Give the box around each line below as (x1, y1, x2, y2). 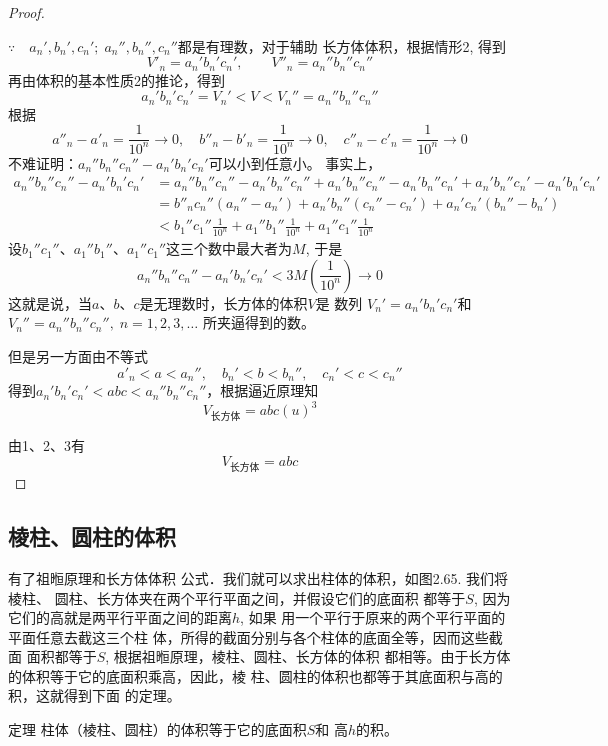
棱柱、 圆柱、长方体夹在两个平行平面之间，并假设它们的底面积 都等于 (8, 587, 466, 608)
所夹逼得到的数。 (202, 312, 315, 333)
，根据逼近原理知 (206, 380, 319, 401)
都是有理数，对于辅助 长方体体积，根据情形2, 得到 (177, 35, 507, 56)
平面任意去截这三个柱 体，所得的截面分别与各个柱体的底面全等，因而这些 (8, 626, 489, 647)
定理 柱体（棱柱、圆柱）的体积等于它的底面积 (8, 719, 307, 740)
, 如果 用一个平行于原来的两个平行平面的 (240, 607, 506, 628)
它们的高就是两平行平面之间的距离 (8, 607, 232, 628)
